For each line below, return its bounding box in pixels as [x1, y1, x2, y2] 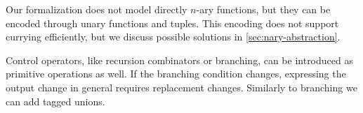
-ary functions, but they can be [196, 2, 331, 16]
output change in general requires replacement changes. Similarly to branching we [6, 80, 357, 94]
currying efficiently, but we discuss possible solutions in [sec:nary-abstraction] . [6, 29, 341, 44]
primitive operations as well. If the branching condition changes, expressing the [6, 66, 346, 81]
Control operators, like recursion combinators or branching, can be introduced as [6, 52, 353, 67]
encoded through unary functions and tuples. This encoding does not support [6, 15, 339, 30]
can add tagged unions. [6, 93, 105, 108]
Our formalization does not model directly [6, 2, 187, 16]
